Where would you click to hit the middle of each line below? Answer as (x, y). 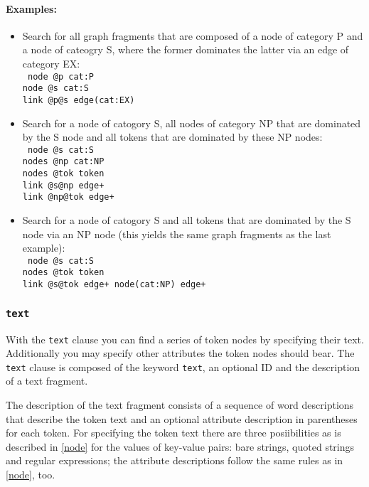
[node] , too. (31, 475)
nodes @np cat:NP (63, 162)
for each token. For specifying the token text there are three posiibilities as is (173, 433)
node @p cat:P (61, 76)
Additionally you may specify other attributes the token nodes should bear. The (180, 353)
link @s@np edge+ (63, 185)
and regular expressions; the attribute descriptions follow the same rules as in (175, 460)
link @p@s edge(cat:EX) (79, 100)
